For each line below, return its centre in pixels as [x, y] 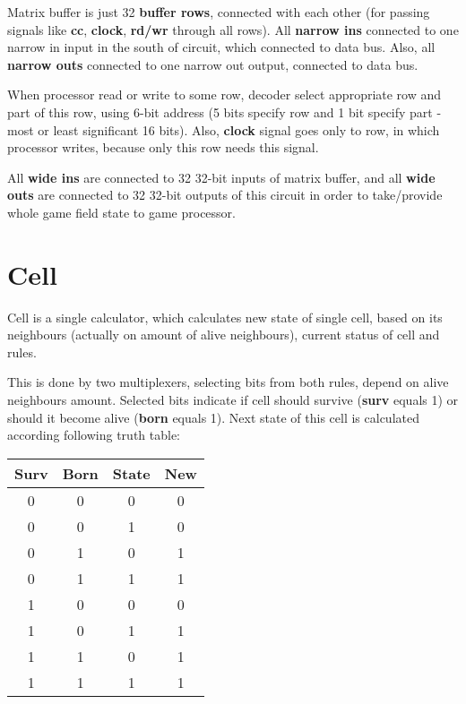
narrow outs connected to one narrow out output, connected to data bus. [213, 64]
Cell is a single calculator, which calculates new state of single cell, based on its [225, 317]
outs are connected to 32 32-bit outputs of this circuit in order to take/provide [225, 195]
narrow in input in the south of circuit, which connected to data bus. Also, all [221, 47]
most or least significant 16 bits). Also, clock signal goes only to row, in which [224, 129]
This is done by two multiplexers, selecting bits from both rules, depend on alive [228, 382]
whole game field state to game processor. [121, 212]
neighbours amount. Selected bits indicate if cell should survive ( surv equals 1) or [233, 400]
